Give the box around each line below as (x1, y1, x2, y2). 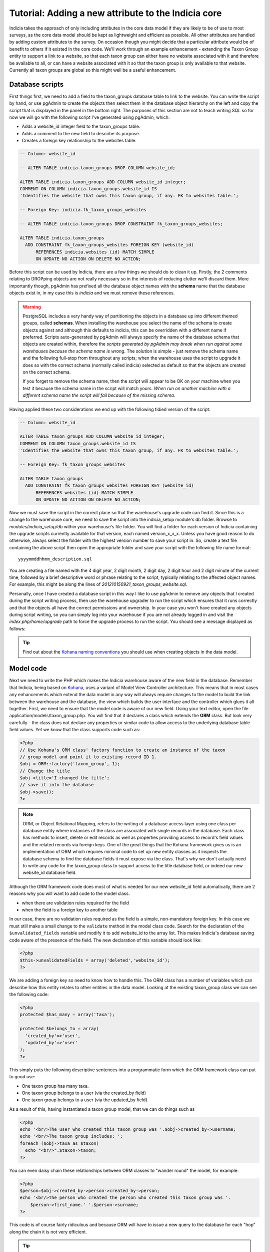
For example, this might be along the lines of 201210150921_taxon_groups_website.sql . (9, 581, 187, 587)
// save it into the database (19, 782, 94, 788)
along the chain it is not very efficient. (9, 1228, 87, 1234)
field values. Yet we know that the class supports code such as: (9, 727, 140, 733)
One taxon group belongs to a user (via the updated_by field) (21, 1097, 147, 1103)
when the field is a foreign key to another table (21, 906, 117, 912)
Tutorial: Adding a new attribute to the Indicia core (9, 8, 222, 19)
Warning (22, 303, 41, 310)
